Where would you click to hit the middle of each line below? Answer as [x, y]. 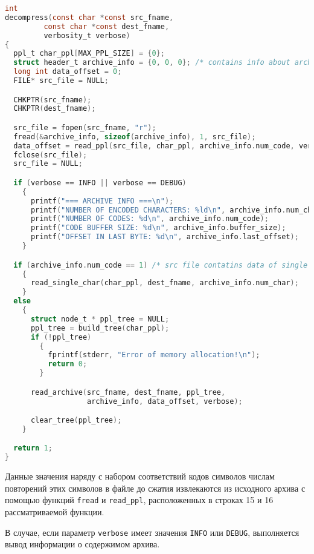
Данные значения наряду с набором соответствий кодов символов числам [140, 476]
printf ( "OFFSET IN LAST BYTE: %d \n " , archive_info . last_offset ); [165, 237]
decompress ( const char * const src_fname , [89, 17]
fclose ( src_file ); [50, 155]
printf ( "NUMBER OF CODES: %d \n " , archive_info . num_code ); [149, 219]
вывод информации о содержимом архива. [82, 544]
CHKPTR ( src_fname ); [53, 100]
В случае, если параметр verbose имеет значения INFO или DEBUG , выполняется [152, 532]
